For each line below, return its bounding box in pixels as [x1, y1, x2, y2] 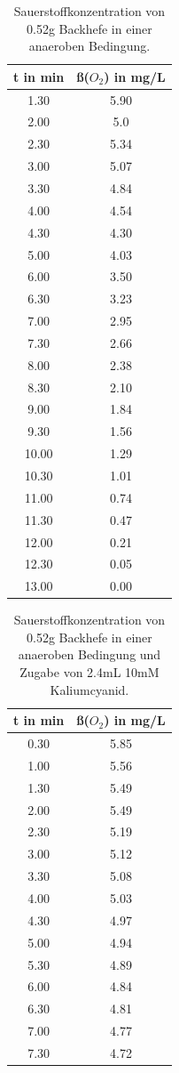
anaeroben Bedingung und [18, 645, 161, 664]
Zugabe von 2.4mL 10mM [19, 663, 160, 682]
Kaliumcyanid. [50, 680, 129, 698]
